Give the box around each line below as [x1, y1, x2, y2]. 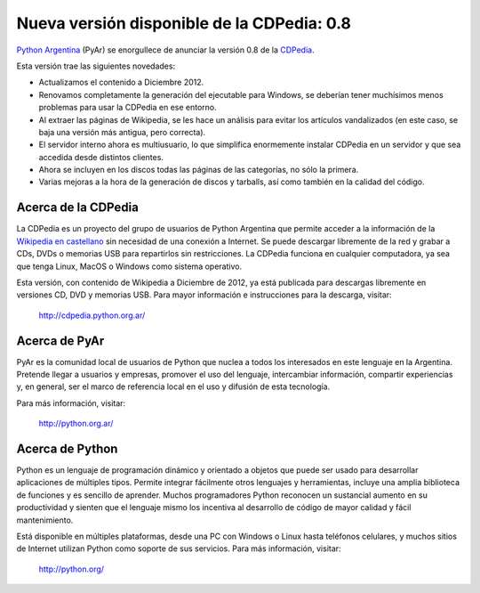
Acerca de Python [16, 441, 118, 456]
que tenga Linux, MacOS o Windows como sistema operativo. [16, 261, 243, 272]
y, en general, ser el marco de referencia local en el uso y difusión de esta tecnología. [16, 381, 331, 392]
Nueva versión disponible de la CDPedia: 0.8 [16, 13, 351, 33]
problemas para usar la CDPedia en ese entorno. [38, 102, 217, 113]
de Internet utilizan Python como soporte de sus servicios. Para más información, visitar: [16, 543, 341, 554]
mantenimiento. [16, 515, 74, 525]
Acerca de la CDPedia [16, 200, 140, 215]
